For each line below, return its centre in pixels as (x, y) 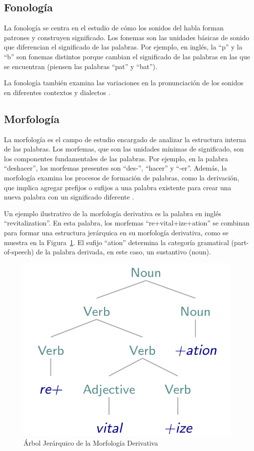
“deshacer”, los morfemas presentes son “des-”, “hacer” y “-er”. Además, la (116, 168)
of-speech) (19, 252)
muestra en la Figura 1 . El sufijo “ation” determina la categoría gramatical (116, 242)
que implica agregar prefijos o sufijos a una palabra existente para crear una (118, 187)
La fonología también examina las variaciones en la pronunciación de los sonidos (124, 83)
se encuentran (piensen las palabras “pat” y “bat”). (81, 66)
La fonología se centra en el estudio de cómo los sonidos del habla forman (114, 28)
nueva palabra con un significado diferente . (69, 197)
